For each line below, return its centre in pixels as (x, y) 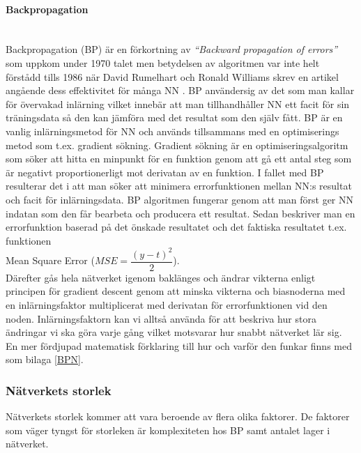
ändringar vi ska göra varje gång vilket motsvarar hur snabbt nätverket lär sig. (174, 332)
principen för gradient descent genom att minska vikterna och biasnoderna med (176, 291)
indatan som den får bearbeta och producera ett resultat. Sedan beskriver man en (180, 213)
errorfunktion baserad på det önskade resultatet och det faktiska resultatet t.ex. (176, 227)
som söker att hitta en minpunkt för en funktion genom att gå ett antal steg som (179, 159)
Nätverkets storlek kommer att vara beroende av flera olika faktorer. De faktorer (178, 416)
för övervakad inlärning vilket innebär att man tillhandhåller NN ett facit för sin (178, 103)
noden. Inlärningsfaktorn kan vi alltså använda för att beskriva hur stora (161, 318)
